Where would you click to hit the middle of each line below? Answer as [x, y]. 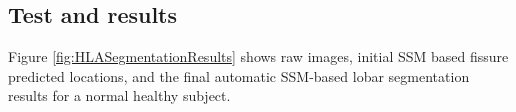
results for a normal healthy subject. [119, 95]
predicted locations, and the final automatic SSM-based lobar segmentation [239, 75]
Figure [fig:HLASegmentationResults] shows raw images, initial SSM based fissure [258, 56]
